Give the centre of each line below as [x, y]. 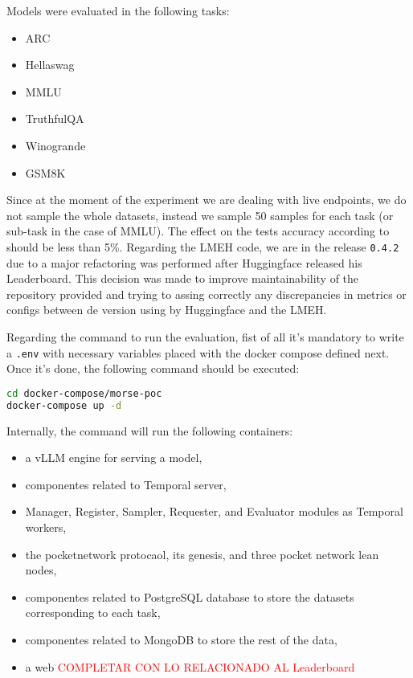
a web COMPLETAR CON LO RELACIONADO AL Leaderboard [190, 666]
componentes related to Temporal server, [126, 484]
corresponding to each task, [93, 613]
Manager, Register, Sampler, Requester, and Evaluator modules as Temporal [214, 511]
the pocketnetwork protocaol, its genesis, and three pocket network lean [202, 554]
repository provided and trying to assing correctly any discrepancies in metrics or [206, 294]
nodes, [41, 570]
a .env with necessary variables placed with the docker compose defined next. [198, 352]
